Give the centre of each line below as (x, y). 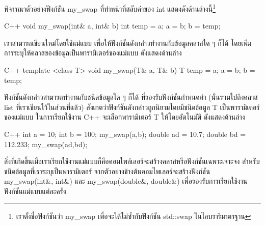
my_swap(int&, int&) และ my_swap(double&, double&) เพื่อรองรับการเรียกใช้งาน (126, 181)
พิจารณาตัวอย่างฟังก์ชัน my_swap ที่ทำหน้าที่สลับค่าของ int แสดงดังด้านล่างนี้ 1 (110, 8)
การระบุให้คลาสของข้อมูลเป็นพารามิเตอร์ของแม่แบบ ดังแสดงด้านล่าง (93, 53)
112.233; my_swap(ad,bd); (46, 144)
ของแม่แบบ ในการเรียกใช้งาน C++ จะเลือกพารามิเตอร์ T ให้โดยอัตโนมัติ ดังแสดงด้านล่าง (125, 117)
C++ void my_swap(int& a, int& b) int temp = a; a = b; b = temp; (112, 26)
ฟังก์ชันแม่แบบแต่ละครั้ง (35, 191)
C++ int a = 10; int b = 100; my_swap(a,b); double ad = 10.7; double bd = (125, 134)
